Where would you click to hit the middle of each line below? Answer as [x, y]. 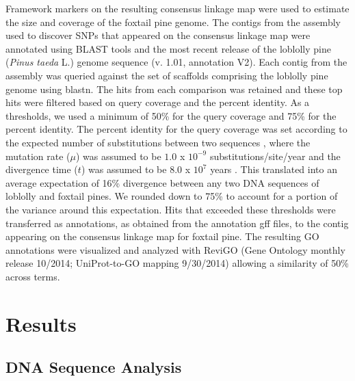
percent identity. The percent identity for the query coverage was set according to [176, 129]
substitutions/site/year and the [275, 156]
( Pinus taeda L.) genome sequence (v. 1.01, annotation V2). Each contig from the [176, 62]
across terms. [33, 276]
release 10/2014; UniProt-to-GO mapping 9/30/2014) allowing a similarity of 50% [177, 263]
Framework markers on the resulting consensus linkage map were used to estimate [177, 8]
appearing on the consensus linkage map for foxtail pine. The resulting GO [162, 236]
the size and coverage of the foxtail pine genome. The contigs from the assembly [173, 22]
